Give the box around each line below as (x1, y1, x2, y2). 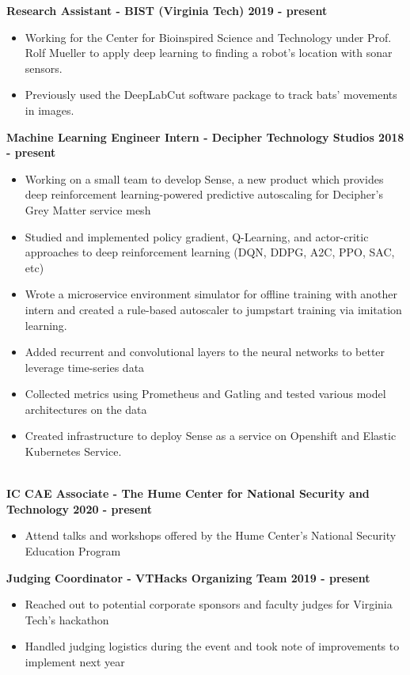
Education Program (25, 543, 121, 559)
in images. (25, 101, 74, 118)
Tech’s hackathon (25, 611, 109, 628)
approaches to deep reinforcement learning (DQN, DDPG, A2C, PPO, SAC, (25, 244, 395, 260)
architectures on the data (25, 400, 147, 417)
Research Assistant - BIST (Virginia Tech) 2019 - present (6, 2, 328, 18)
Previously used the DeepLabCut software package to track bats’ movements (25, 86, 397, 103)
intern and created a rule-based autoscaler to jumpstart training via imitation (25, 301, 402, 317)
